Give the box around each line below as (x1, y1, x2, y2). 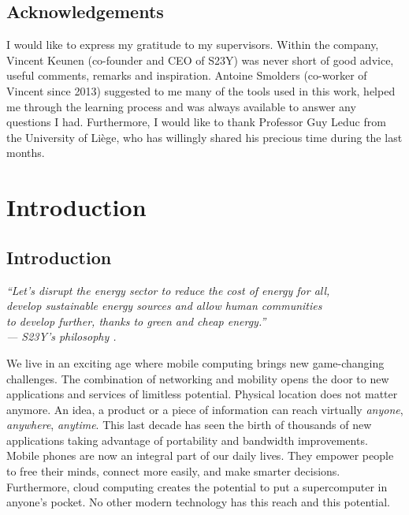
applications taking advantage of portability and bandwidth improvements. (6, 431, 368, 448)
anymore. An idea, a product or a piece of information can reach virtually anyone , (6, 401, 403, 417)
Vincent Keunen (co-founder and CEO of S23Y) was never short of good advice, (6, 51, 394, 68)
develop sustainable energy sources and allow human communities (6, 297, 322, 314)
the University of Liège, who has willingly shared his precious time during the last (6, 129, 403, 145)
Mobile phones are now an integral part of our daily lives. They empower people (6, 447, 394, 464)
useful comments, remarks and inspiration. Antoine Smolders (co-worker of (6, 67, 367, 84)
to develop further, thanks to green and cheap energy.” (6, 312, 266, 329)
